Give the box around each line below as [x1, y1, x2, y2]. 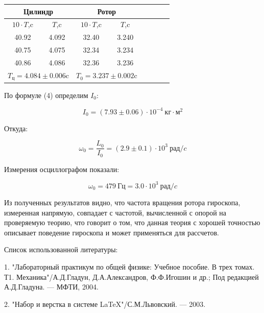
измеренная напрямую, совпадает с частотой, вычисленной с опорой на [4, 207, 227, 218]
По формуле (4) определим [4, 89, 88, 100]
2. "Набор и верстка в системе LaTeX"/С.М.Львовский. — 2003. [4, 298, 206, 309]
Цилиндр [23, 6, 53, 16]
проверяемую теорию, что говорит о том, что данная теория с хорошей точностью [4, 217, 260, 228]
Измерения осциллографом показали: [4, 163, 119, 174]
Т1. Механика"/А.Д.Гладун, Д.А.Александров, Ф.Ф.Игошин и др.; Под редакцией [4, 271, 259, 282]
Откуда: [4, 123, 28, 133]
